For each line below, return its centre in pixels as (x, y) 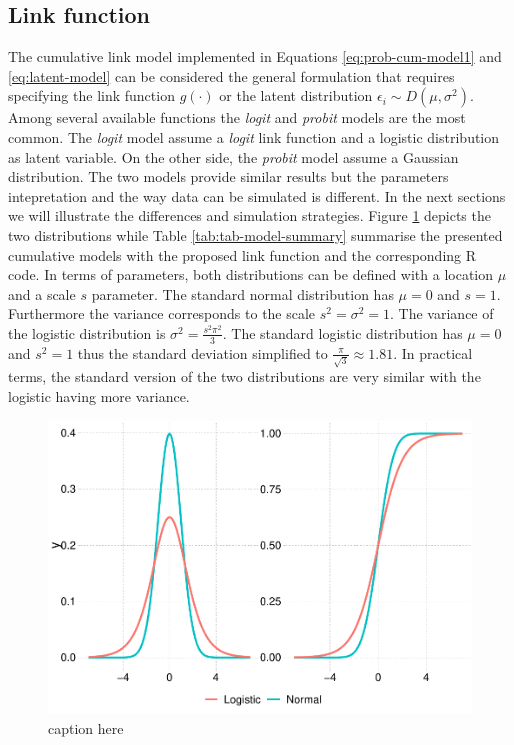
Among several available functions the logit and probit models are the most (237, 117)
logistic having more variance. (99, 396)
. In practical (433, 352)
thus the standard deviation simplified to (202, 352)
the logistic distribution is (87, 332)
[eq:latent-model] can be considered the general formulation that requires (231, 75)
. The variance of (442, 313)
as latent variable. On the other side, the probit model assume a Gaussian (233, 156)
